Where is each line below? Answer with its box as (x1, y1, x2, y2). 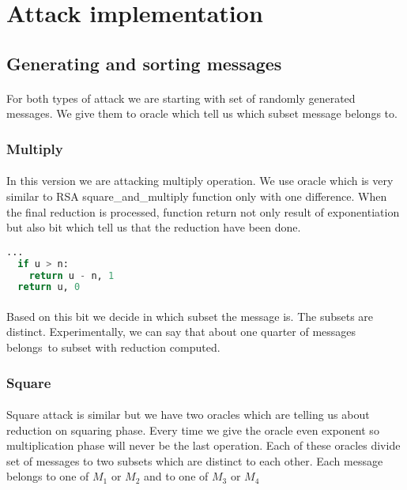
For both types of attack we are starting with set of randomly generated (6, 89, 356, 106)
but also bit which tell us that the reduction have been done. (6, 219, 301, 236)
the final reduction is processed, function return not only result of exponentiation (6, 203, 400, 220)
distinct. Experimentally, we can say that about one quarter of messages (6, 323, 356, 340)
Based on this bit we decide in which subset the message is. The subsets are (6, 307, 374, 324)
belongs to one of (6, 468, 89, 484)
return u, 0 (17, 281, 81, 293)
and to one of (144, 468, 209, 484)
